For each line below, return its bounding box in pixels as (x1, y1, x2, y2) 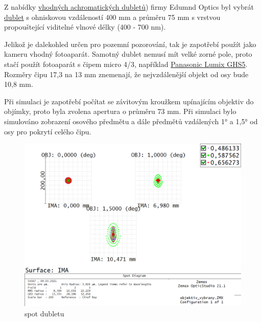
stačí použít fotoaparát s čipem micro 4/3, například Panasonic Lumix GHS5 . (4, 58, 248, 69)
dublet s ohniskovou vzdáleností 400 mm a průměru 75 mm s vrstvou (4, 11, 221, 22)
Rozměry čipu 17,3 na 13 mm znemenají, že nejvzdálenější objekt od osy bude (4, 68, 249, 79)
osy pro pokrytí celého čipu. (4, 126, 91, 136)
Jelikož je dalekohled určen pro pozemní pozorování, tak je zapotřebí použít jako (4, 38, 256, 49)
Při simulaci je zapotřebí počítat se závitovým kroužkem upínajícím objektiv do (4, 96, 254, 106)
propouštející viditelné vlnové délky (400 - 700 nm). (4, 21, 166, 32)
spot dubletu (25, 308, 64, 318)
